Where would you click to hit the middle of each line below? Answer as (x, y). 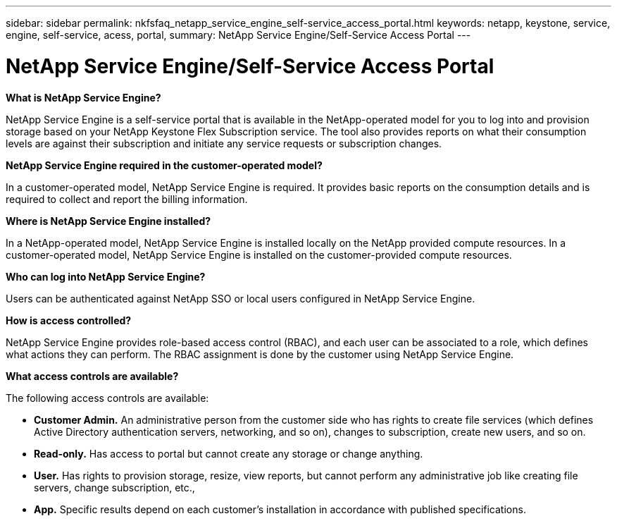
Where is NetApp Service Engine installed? (108, 221)
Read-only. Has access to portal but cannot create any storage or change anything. (229, 453)
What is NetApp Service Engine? (83, 97)
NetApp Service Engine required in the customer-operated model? (164, 165)
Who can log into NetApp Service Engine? (106, 276)
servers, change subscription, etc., (114, 487)
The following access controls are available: (107, 398)
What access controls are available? (92, 376)
